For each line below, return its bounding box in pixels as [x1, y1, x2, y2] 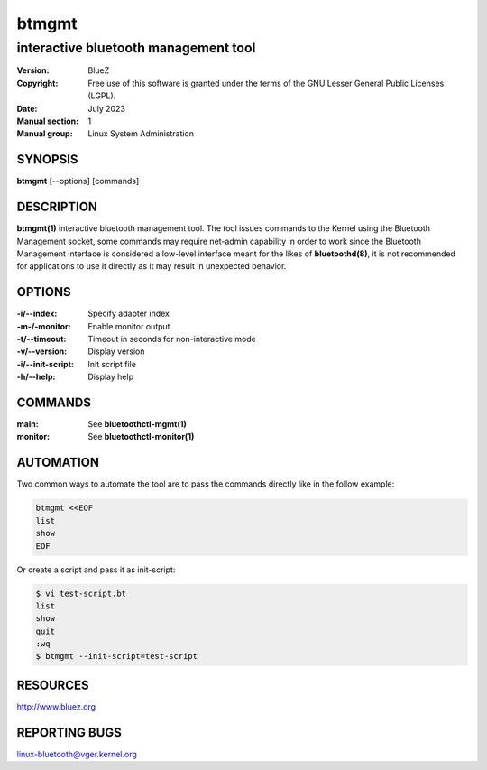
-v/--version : [16, 346, 68, 357]
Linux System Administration [87, 128, 194, 139]
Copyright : [16, 78, 59, 88]
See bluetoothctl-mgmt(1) [87, 419, 187, 430]
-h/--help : [16, 371, 56, 383]
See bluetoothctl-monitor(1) [87, 431, 195, 442]
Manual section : [16, 116, 79, 126]
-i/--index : [16, 308, 58, 320]
